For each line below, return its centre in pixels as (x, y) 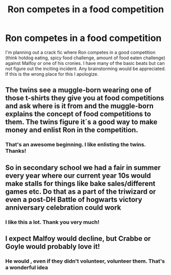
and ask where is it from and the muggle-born (80, 106)
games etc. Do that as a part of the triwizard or (81, 191)
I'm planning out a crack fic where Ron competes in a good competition (80, 52)
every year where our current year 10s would (78, 176)
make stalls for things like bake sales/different (80, 183)
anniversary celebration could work (63, 207)
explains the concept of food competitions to (78, 114)
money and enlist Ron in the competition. (72, 130)
